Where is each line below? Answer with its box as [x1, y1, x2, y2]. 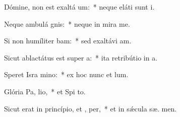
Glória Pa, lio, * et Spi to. [4, 86, 86, 96]
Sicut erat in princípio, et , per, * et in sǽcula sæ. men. [4, 103, 177, 113]
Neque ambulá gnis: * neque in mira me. [4, 18, 130, 29]
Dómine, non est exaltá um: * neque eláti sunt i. [4, 2, 155, 12]
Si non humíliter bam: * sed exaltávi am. [4, 35, 132, 46]
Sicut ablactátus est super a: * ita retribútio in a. [4, 52, 158, 63]
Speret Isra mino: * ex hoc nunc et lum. [4, 69, 129, 80]
